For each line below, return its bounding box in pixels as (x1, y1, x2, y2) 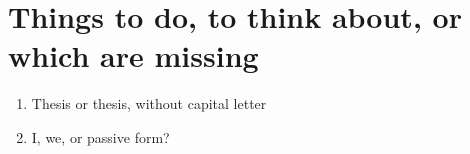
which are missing (8, 35, 259, 76)
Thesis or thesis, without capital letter (31, 93, 267, 114)
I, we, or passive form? (31, 126, 170, 147)
